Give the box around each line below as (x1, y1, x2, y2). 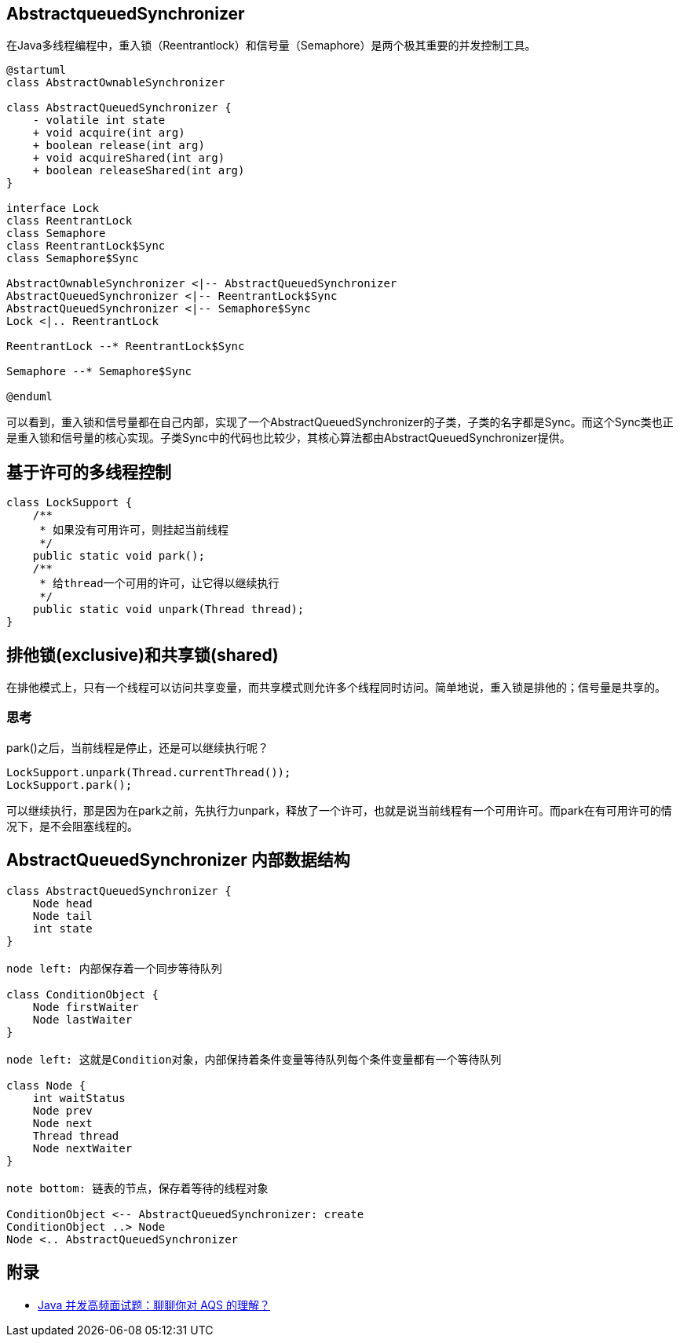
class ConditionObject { (6, 987, 159, 1001)
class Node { (6, 1078, 86, 1092)
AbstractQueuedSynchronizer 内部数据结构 (6, 850, 350, 870)
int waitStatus (32, 1091, 126, 1104)
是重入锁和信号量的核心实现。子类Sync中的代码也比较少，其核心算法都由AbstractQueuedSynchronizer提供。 (6, 431, 571, 445)
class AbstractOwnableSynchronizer (6, 76, 225, 89)
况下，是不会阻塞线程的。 (6, 819, 138, 833)
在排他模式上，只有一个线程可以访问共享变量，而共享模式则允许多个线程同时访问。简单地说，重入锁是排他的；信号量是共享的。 (6, 681, 666, 695)
